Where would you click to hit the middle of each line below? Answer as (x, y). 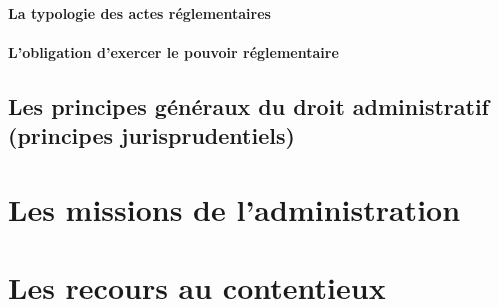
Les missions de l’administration (234, 208)
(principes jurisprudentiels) (151, 135)
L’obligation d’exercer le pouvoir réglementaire (173, 51)
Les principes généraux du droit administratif (248, 105)
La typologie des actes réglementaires (139, 12)
